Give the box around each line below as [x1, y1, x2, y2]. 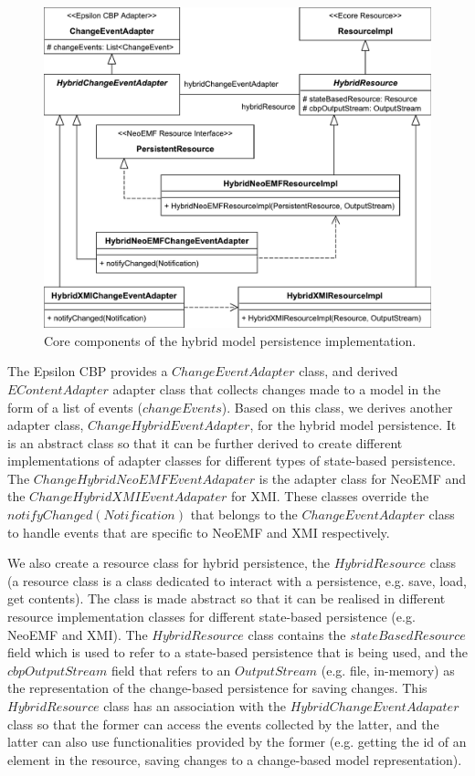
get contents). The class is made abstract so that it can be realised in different [7, 589, 446, 608]
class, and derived [299, 362, 398, 381]
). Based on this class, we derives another [221, 397, 453, 416]
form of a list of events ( [7, 397, 142, 416]
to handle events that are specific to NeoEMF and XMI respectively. [7, 522, 390, 541]
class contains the [248, 624, 346, 644]
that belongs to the [190, 505, 298, 524]
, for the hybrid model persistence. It [249, 415, 457, 435]
